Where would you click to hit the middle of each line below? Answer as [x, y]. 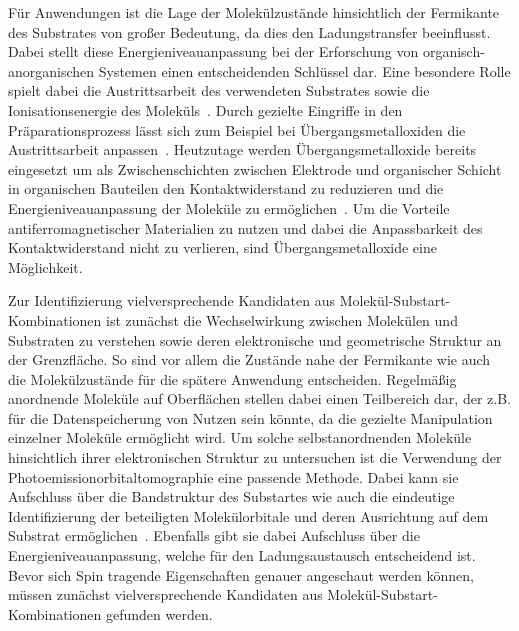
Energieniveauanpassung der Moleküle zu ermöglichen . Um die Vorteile [229, 207]
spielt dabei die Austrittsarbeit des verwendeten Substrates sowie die [219, 90]
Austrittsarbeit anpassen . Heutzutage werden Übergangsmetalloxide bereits [242, 149]
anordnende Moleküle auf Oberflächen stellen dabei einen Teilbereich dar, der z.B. [259, 398]
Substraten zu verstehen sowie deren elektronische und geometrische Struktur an [255, 339]
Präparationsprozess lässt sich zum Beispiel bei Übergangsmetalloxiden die [237, 129]
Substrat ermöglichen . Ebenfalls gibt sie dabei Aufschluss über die [214, 535]
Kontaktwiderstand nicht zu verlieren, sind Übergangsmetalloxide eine [222, 247]
